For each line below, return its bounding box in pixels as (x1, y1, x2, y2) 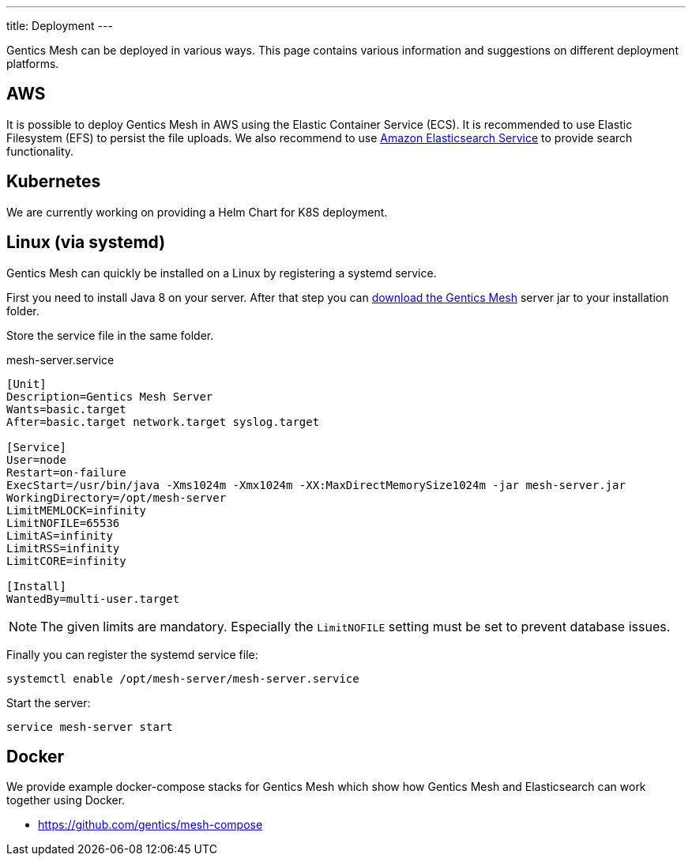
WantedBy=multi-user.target (6, 592, 180, 605)
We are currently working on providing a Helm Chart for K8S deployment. (6, 205, 388, 219)
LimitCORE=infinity (6, 554, 126, 567)
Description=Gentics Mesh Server (6, 390, 213, 403)
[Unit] (6, 377, 47, 390)
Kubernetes (6, 171, 101, 192)
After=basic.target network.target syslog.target (6, 415, 320, 428)
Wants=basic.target (6, 402, 126, 416)
